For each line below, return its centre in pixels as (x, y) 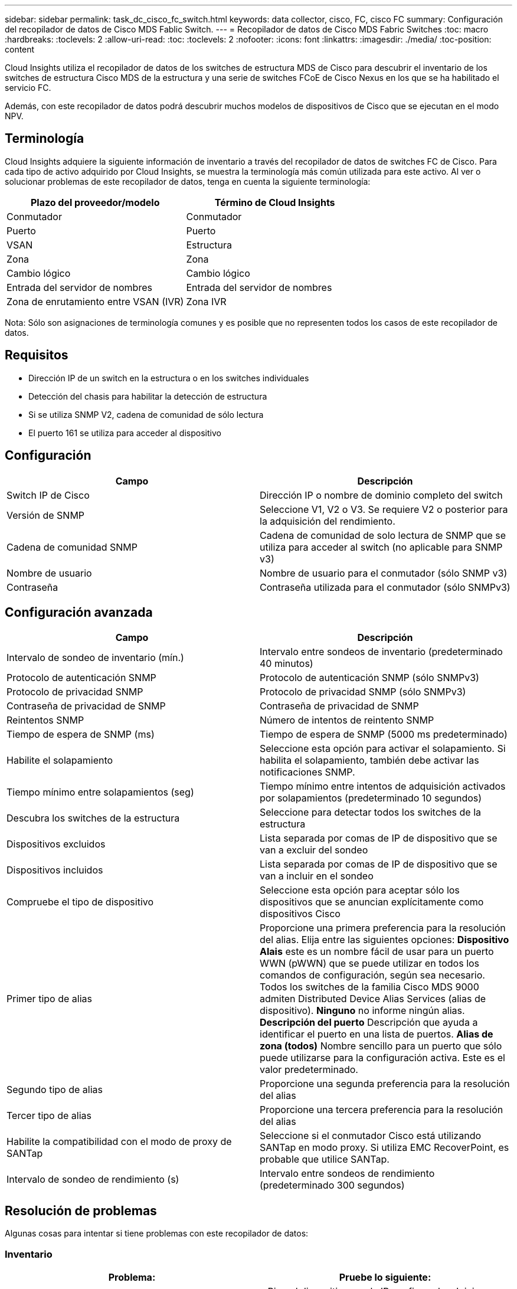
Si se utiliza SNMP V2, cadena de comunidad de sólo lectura (146, 414)
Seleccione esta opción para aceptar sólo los (360, 890)
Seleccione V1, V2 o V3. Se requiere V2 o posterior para (384, 509)
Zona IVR (206, 301)
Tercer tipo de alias (49, 1116)
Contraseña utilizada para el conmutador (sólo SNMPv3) (385, 587)
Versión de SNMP (46, 515)
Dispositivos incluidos (55, 870)
